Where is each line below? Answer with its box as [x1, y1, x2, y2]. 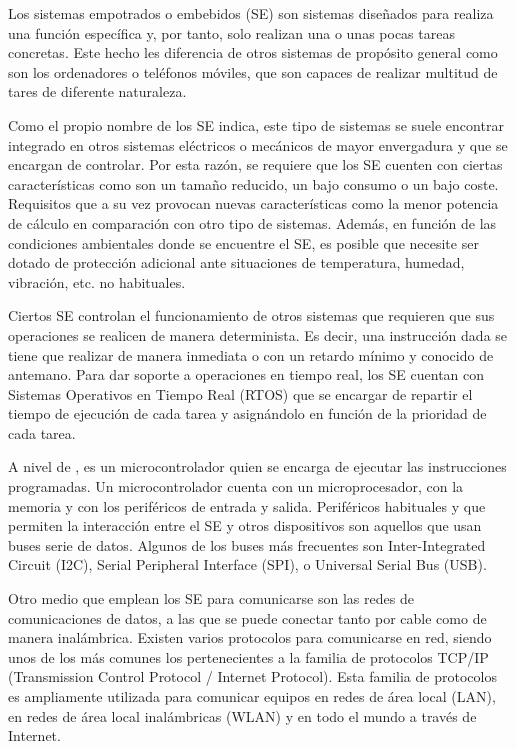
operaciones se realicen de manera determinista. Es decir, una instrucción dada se [8, 324, 508, 345]
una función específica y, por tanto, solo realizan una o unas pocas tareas [8, 22, 455, 43]
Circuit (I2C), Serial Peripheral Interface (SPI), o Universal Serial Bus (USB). [8, 554, 487, 575]
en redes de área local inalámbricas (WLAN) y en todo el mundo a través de [8, 705, 477, 726]
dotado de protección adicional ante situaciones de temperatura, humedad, [8, 252, 465, 273]
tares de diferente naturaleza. [8, 81, 187, 102]
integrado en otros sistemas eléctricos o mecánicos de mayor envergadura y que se [8, 134, 508, 155]
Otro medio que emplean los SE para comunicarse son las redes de [8, 588, 414, 609]
